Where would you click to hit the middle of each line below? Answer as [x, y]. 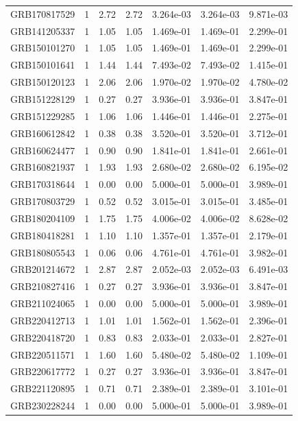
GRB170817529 [43, 13]
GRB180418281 [43, 235]
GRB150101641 [43, 65]
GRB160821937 [43, 167]
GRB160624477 [43, 150]
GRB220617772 [43, 371]
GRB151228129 [43, 98]
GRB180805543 [43, 252]
